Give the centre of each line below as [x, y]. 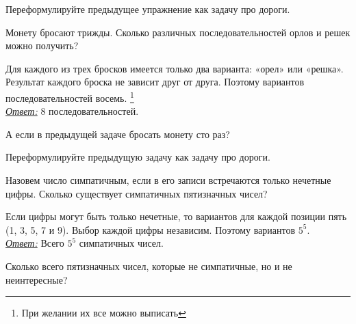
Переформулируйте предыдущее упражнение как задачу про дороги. [148, 9]
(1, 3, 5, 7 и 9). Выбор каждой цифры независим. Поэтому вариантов [151, 229]
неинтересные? [37, 279]
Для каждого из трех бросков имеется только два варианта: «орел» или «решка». [175, 68]
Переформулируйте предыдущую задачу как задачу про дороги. [138, 157]
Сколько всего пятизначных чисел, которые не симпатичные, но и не [149, 266]
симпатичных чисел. [121, 243]
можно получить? [42, 45]
